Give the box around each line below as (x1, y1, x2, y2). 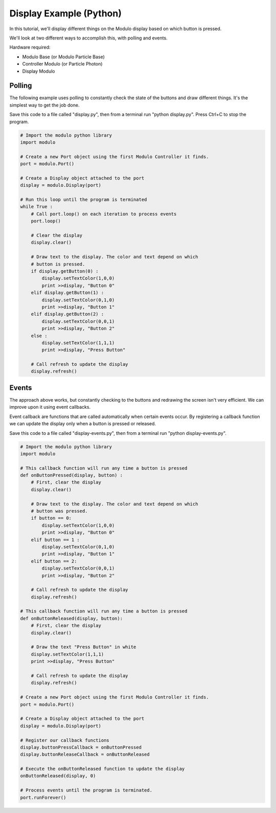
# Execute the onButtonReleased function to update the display (20, 766, 185, 772)
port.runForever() (20, 795, 66, 800)
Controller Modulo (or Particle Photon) (22, 61, 103, 67)
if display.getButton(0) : (31, 268, 99, 274)
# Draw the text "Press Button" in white (31, 644, 136, 650)
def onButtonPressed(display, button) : (20, 472, 123, 478)
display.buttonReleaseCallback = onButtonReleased (20, 752, 150, 757)
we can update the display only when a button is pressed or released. (9, 421, 156, 427)
